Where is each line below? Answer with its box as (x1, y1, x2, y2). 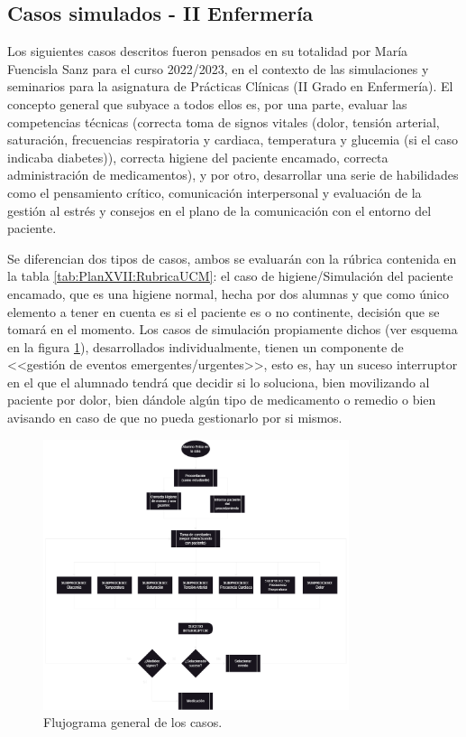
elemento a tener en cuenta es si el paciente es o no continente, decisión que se (7, 302, 440, 321)
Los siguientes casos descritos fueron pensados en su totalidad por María (7, 42, 408, 61)
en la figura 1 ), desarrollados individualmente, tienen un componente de (7, 337, 404, 356)
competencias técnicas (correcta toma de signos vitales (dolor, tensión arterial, (7, 112, 440, 131)
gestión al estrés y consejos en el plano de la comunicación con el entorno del (7, 201, 432, 219)
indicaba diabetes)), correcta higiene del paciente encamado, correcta (7, 147, 388, 166)
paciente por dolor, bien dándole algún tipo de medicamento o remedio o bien (7, 390, 436, 409)
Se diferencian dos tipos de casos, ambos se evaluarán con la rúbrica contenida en (7, 248, 457, 267)
